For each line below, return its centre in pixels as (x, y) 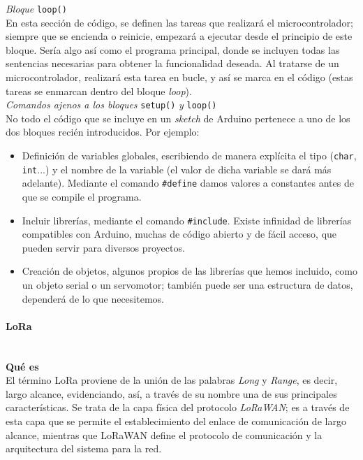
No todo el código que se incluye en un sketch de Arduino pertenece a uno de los (178, 118)
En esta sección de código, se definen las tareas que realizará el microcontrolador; (179, 22)
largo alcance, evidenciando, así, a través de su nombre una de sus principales (171, 393)
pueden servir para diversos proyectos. (103, 247)
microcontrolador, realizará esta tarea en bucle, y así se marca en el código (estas (179, 77)
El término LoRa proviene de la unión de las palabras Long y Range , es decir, (172, 380)
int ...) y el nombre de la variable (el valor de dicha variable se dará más (177, 169)
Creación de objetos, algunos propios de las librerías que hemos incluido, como (190, 271)
